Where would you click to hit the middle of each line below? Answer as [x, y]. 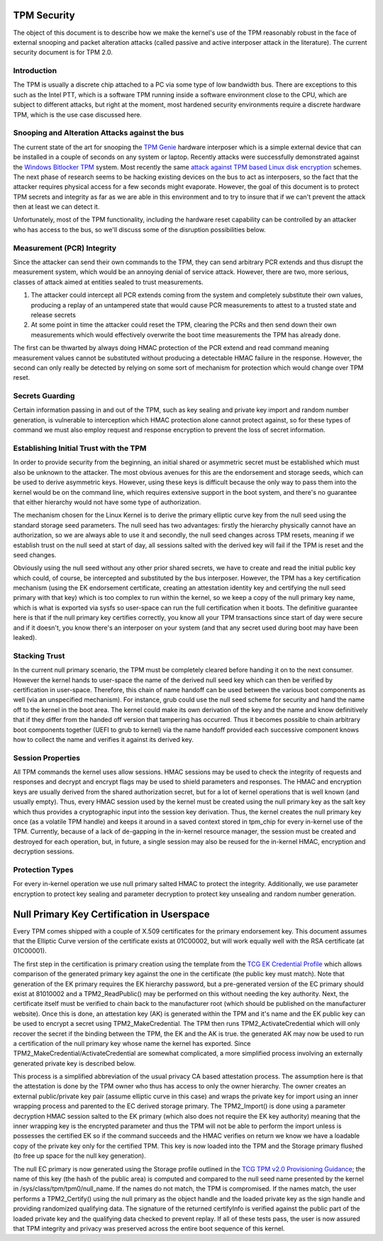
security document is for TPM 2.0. [63, 53]
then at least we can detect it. [56, 207]
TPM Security [44, 15]
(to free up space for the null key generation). [79, 1156]
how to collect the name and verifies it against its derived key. [104, 739]
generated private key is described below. [74, 1063]
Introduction [35, 71]
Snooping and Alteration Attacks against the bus [99, 133]
